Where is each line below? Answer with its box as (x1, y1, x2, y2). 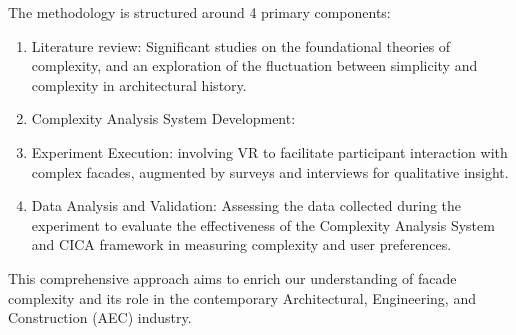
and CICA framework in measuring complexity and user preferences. (31, 234, 452, 255)
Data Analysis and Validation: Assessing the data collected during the (31, 195, 462, 216)
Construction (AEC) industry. (8, 307, 192, 328)
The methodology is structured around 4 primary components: (8, 2, 391, 22)
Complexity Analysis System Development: (31, 108, 296, 129)
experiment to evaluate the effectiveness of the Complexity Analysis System (31, 214, 495, 235)
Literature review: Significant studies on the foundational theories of (31, 35, 451, 56)
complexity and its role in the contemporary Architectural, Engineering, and (8, 287, 476, 308)
